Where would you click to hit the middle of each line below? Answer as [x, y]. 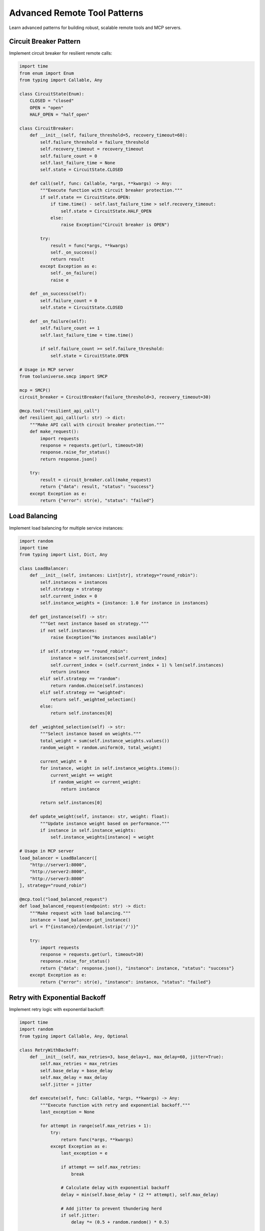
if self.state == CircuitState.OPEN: [85, 197]
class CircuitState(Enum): [52, 94]
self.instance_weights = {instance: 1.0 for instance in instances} [124, 603]
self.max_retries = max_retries [79, 1064]
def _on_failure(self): [58, 321]
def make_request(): [54, 432]
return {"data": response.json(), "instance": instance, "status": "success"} [137, 968]
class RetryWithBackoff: [49, 1050]
